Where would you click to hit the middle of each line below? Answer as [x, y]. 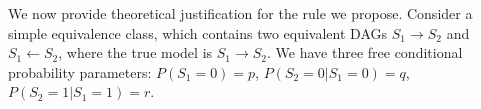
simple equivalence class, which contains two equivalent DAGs [198, 32]
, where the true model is [135, 52]
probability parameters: [80, 71]
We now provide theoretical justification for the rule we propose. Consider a [240, 13]
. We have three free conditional [365, 52]
